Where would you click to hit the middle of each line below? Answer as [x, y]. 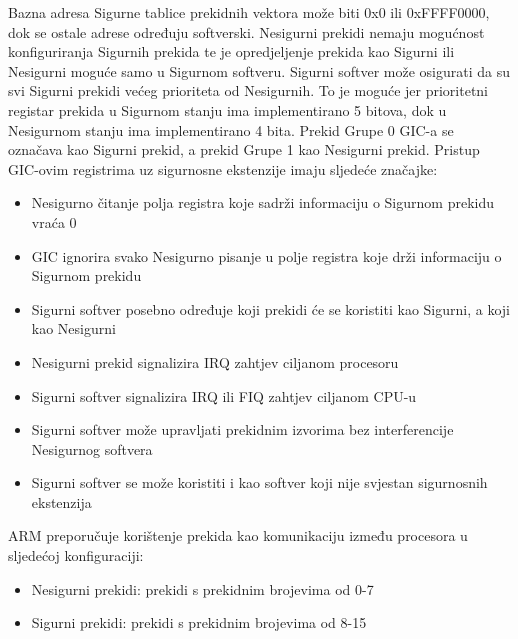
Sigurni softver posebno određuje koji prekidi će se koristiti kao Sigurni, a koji [270, 308]
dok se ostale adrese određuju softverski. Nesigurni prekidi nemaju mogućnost [246, 31]
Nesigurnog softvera [92, 448]
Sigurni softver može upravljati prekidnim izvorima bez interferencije [242, 429]
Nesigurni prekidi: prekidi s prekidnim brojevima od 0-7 [202, 588]
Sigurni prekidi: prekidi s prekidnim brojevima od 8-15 [199, 622]
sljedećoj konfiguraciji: [76, 555]
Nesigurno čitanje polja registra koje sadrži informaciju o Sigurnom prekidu [262, 202]
